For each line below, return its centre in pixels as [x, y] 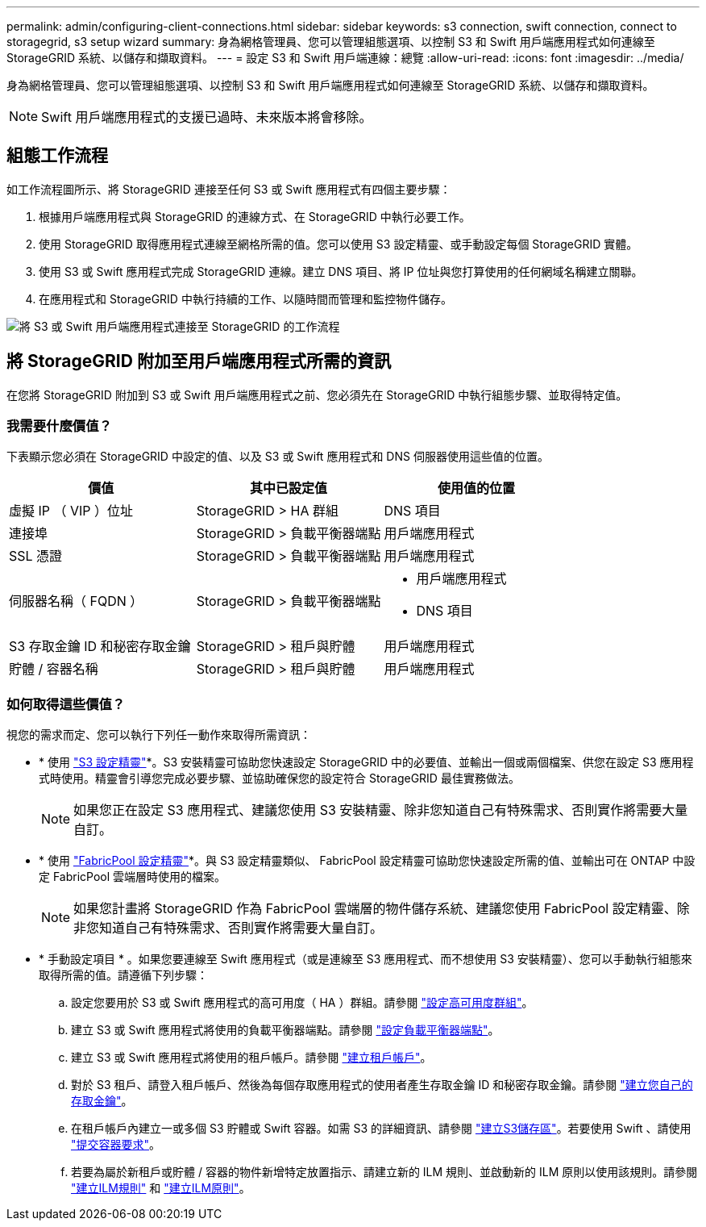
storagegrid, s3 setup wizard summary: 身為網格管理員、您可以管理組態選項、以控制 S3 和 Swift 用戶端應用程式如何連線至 [331, 42]
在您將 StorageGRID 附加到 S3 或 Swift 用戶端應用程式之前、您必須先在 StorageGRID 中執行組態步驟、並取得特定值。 [317, 394]
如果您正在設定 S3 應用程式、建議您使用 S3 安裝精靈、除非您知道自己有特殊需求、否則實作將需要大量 [381, 810]
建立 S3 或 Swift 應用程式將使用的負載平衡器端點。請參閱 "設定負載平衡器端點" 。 [285, 1030]
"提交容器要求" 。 [116, 1145]
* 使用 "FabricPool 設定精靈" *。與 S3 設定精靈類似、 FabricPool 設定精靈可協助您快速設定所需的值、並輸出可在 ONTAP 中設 [367, 861]
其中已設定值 [289, 488]
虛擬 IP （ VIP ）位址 [71, 511]
